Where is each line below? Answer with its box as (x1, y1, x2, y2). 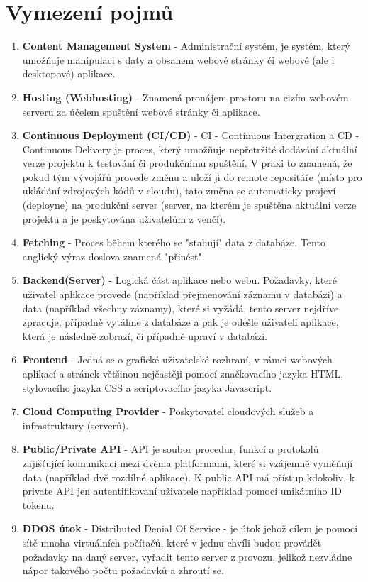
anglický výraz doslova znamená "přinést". (22, 248, 205, 263)
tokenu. (22, 497, 55, 512)
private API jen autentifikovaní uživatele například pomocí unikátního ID (22, 483, 342, 498)
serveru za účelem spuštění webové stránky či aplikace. (22, 104, 260, 119)
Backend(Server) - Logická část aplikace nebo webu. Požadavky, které (22, 273, 338, 287)
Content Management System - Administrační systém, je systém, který (22, 38, 350, 53)
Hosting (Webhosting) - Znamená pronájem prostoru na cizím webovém (22, 89, 349, 104)
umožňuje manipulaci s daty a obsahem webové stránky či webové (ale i (22, 52, 335, 67)
